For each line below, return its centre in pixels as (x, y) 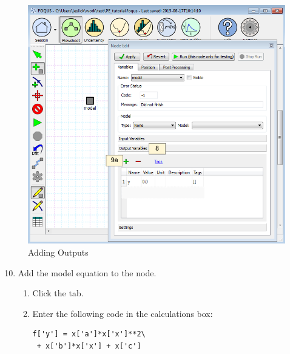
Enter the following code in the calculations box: (123, 313)
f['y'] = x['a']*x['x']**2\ (89, 334)
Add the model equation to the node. (87, 272)
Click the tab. (58, 293)
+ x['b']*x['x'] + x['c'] (89, 346)
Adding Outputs (58, 252)
